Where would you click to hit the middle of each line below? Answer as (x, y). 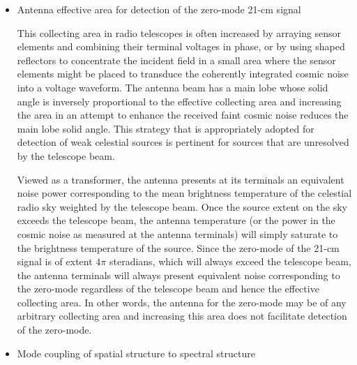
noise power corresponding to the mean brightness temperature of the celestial (184, 193)
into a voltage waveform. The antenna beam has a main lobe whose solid (173, 87)
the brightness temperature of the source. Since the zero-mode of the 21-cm (178, 247)
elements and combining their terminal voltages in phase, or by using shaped (181, 46)
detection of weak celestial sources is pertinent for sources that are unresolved (183, 142)
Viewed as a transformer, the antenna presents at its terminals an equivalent (181, 179)
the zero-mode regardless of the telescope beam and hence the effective (168, 289)
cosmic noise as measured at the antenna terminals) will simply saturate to (177, 233)
